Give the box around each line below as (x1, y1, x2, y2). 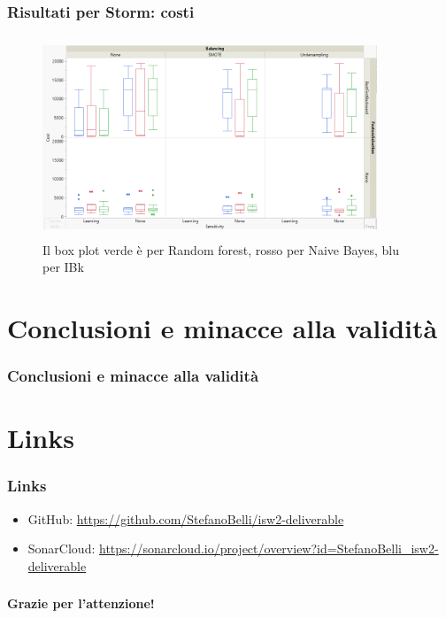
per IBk (42, 258, 84, 276)
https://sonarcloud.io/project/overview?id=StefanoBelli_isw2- (98, 539, 439, 558)
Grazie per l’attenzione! (7, 594, 155, 613)
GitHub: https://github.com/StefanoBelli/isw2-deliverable (27, 509, 344, 528)
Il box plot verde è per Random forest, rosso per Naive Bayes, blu (42, 240, 399, 259)
